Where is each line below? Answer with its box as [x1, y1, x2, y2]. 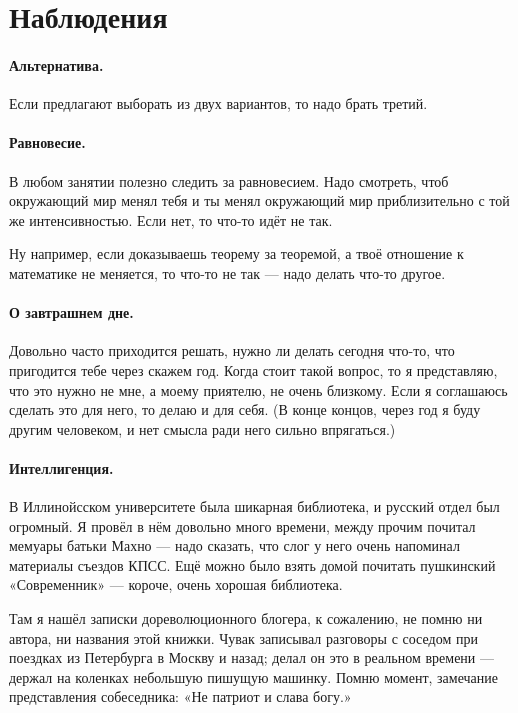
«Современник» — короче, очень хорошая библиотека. [9, 574, 343, 595]
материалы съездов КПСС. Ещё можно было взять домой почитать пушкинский [9, 554, 496, 575]
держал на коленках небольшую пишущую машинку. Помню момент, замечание [9, 666, 498, 687]
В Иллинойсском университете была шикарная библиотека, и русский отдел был [9, 496, 500, 517]
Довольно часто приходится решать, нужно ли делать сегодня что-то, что [9, 340, 455, 361]
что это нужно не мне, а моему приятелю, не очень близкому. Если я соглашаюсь [9, 379, 508, 400]
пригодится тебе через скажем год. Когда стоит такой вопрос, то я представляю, [9, 359, 498, 380]
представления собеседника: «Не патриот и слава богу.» [9, 686, 352, 707]
